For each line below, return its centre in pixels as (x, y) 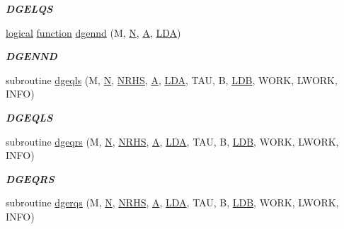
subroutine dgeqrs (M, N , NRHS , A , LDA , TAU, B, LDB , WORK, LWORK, (172, 141)
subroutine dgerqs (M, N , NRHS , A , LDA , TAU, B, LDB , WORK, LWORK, (172, 202)
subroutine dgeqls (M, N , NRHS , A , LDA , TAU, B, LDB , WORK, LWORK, (172, 80)
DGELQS (29, 8)
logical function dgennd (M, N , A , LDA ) (93, 32)
